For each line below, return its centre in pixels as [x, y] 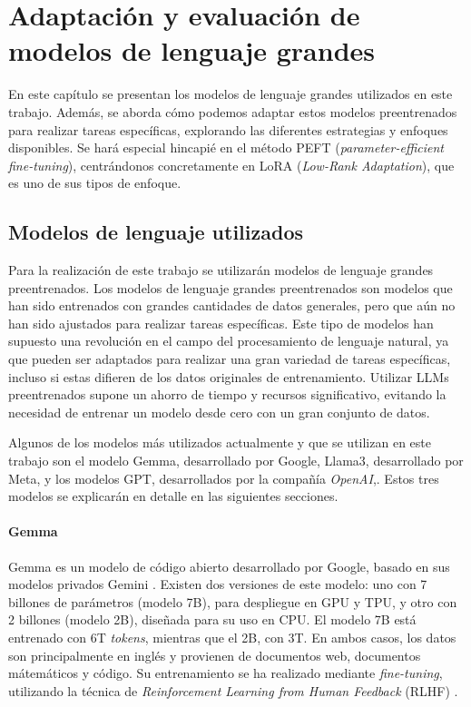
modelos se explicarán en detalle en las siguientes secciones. [173, 496]
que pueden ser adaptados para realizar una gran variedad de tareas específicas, [230, 359]
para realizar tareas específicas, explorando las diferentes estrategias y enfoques [228, 129]
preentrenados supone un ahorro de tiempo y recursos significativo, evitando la [227, 394]
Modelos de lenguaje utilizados [156, 232]
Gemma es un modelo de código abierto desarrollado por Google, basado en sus [229, 566]
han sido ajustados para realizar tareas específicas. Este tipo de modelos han [221, 323]
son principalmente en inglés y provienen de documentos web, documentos [215, 655]
